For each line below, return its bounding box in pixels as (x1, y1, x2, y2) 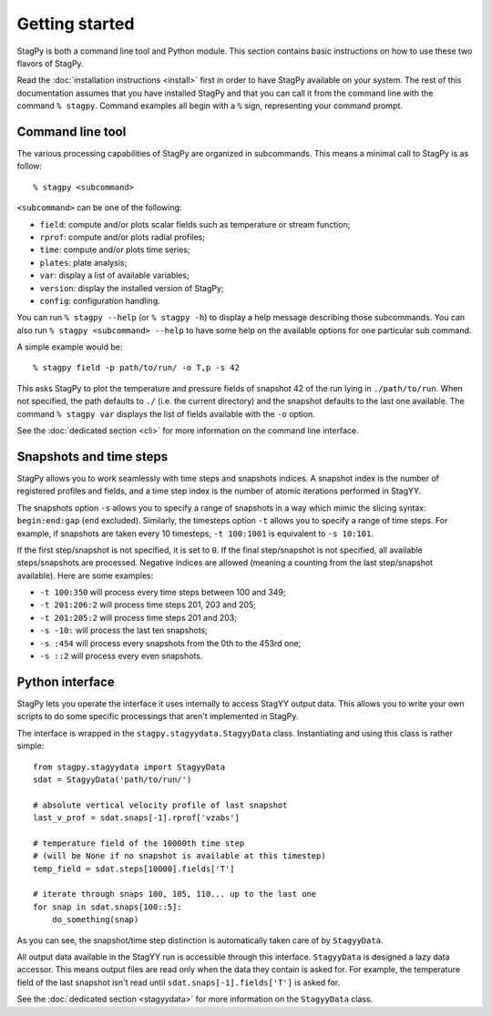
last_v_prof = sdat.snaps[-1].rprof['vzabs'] (33, 813, 241, 823)
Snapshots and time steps (16, 449, 169, 464)
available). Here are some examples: (16, 570, 154, 581)
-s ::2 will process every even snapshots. (39, 651, 203, 662)
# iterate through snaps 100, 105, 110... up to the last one (33, 889, 317, 899)
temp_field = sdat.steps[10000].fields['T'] (33, 863, 236, 874)
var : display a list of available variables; (39, 269, 190, 281)
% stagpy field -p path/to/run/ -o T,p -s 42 (33, 362, 241, 373)
